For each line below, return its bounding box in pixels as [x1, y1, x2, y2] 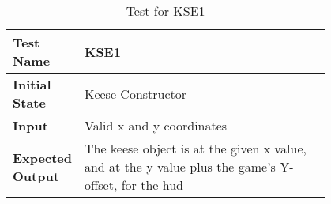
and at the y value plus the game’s [84, 157, 276, 176]
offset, [84, 176, 118, 194]
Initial [13, 75, 51, 93]
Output [13, 166, 59, 185]
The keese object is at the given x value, [84, 139, 307, 157]
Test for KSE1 [126, 2, 205, 20]
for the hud [121, 176, 183, 194]
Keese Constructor [84, 84, 187, 103]
